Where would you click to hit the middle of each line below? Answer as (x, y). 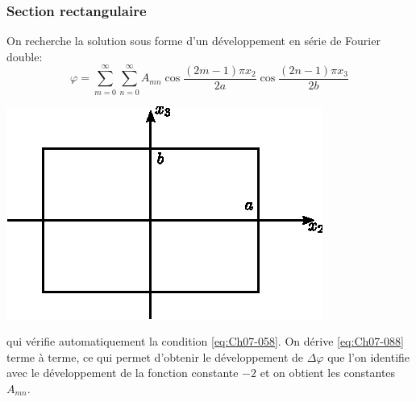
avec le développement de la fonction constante (123, 373)
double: (25, 56)
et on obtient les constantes (328, 373)
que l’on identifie (369, 356)
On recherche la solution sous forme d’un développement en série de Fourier (193, 41)
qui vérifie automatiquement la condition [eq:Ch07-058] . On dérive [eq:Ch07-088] (205, 341)
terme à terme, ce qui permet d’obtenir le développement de (155, 356)
